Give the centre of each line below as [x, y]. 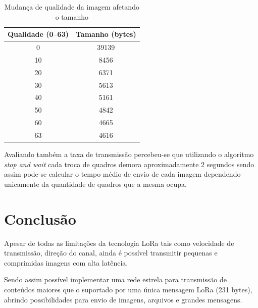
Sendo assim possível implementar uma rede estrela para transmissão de [115, 279]
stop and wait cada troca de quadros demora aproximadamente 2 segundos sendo [129, 164]
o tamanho [72, 16]
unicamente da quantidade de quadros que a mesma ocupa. [95, 184]
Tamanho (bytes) [106, 34]
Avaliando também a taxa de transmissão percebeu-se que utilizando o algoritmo [129, 154]
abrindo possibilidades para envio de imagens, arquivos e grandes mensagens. [123, 299]
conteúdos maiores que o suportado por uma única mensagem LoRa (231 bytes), [128, 289]
